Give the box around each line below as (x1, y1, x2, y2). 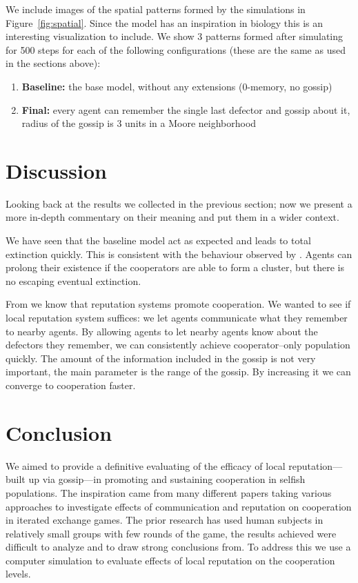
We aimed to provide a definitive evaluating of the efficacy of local (6, 458, 286, 473)
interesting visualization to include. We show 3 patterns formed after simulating (6, 29, 344, 43)
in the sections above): (6, 56, 101, 70)
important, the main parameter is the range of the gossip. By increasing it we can (6, 364, 351, 379)
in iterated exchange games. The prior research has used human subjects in (6, 513, 324, 527)
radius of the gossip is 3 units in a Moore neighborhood (21, 116, 257, 130)
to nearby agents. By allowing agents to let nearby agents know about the (6, 324, 318, 338)
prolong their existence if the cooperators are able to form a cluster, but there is (6, 260, 344, 275)
